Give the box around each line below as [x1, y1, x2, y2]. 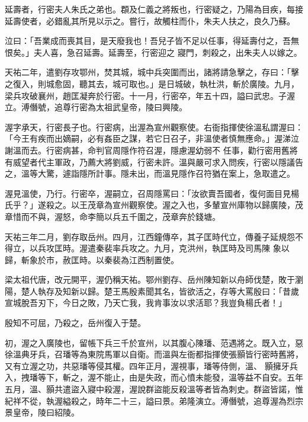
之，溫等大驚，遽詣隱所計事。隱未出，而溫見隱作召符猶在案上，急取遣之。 [5, 167, 295, 180]
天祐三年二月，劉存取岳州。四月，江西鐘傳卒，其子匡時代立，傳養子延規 [5, 230, 287, 242]
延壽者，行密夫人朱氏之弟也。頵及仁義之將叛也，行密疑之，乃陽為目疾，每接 [5, 3, 303, 15]
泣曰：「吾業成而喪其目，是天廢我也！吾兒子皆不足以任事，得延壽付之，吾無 [5, 34, 299, 47]
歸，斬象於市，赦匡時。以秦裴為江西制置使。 [5, 253, 179, 266]
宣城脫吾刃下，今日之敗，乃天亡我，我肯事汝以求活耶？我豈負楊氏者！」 [5, 296, 287, 309]
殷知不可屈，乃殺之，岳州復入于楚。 [5, 316, 146, 329]
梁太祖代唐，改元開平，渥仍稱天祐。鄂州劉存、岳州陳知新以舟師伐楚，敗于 [5, 273, 295, 286]
